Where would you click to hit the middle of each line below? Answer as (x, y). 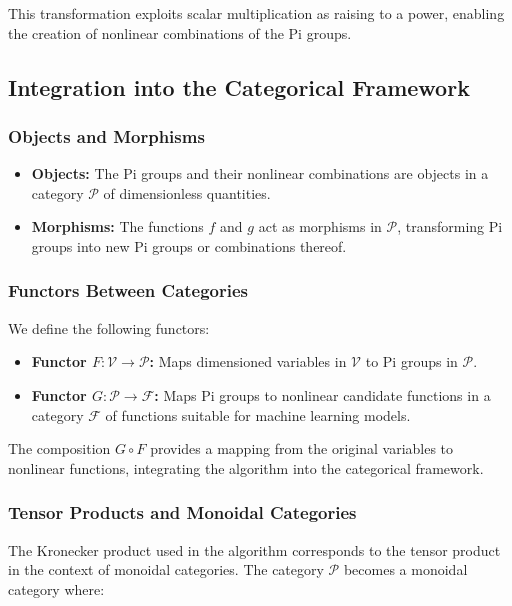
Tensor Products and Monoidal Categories (182, 512)
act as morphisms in (320, 226)
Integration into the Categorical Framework (239, 86)
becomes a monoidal (405, 569)
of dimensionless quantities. (187, 192)
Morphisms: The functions (117, 226)
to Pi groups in (411, 361)
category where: (56, 588)
